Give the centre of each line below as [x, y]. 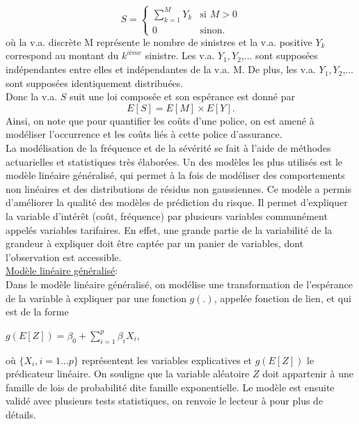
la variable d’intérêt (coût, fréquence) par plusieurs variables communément [167, 216]
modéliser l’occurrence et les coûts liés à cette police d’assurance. [144, 134]
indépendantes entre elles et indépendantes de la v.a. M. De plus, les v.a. [161, 69]
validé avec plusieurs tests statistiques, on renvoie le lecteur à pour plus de [165, 401]
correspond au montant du [62, 55]
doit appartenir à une [308, 374]
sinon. [213, 30]
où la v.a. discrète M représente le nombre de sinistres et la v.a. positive [159, 41]
